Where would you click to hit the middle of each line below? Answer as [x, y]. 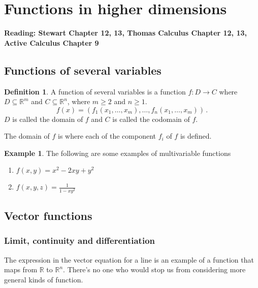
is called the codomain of [151, 119]
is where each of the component [107, 136]
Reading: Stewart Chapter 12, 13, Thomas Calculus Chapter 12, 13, [126, 33]
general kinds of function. [44, 279]
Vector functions [48, 216]
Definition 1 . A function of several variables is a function [95, 91]
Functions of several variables [83, 70]
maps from [21, 269]
